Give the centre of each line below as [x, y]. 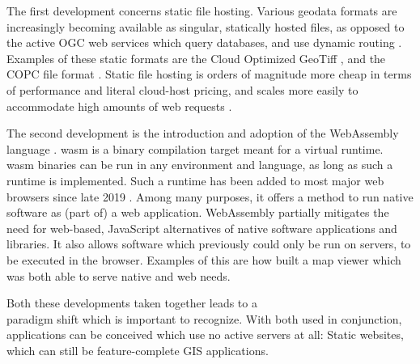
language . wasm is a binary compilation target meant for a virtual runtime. [195, 148]
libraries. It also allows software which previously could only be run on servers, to [209, 244]
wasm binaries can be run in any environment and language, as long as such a [200, 165]
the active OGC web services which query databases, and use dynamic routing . [204, 42]
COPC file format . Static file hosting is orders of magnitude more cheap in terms [209, 74]
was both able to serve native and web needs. [119, 275]
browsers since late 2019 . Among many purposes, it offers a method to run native [210, 196]
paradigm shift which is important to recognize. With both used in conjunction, [204, 318]
